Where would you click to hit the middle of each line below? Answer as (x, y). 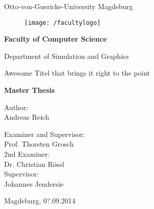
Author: (16, 107)
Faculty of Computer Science (56, 39)
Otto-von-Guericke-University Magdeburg (69, 6)
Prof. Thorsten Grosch (39, 144)
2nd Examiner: (27, 154)
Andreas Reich (27, 117)
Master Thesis (29, 90)
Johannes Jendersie (34, 183)
